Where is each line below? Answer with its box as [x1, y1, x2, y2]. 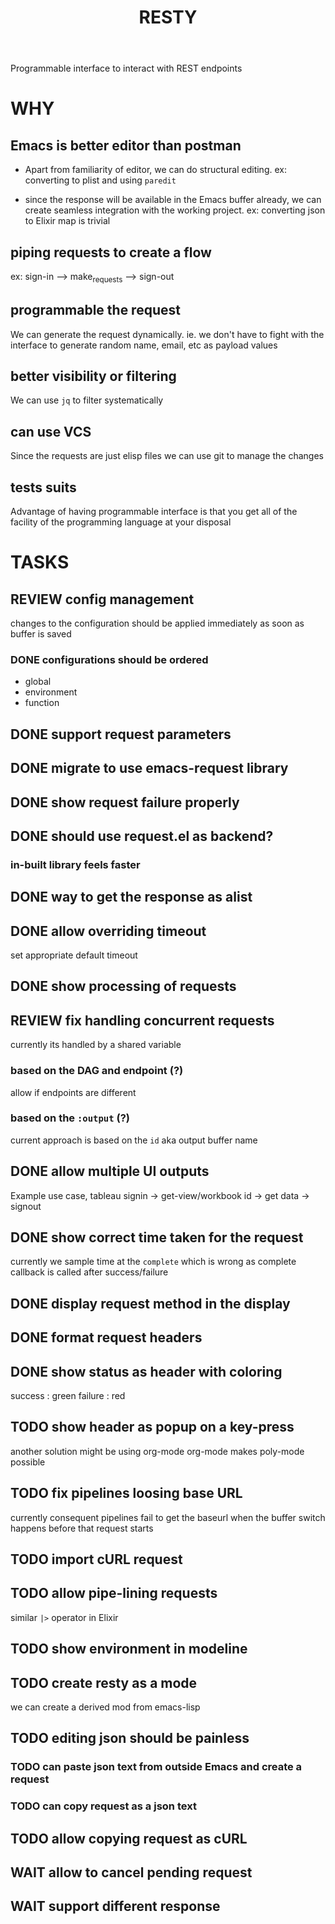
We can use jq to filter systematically [10, 394, 164, 406]
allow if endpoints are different [10, 1086, 137, 1098]
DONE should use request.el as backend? [10, 827, 274, 845]
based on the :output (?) [10, 1111, 130, 1125]
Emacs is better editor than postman [10, 137, 242, 154]
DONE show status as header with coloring [10, 1363, 283, 1380]
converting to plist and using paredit [24, 174, 177, 186]
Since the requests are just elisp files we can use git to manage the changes [10, 450, 324, 462]
